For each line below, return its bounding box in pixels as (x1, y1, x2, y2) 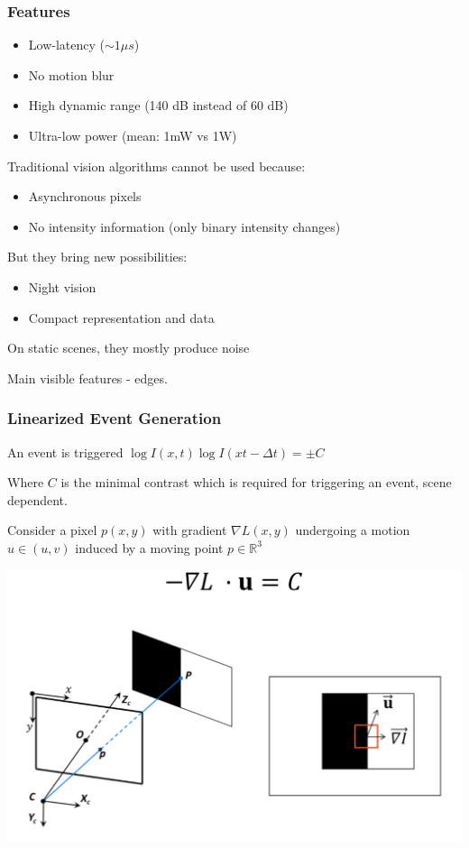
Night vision (28, 277, 97, 296)
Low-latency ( (28, 35, 105, 54)
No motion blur (28, 65, 115, 84)
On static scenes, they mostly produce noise (7, 338, 250, 357)
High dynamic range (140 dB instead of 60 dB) (28, 96, 289, 115)
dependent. (7, 490, 68, 509)
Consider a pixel (7, 521, 97, 539)
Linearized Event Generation (7, 407, 222, 429)
